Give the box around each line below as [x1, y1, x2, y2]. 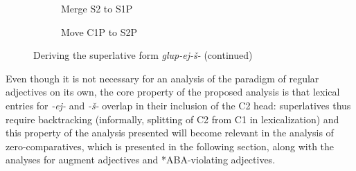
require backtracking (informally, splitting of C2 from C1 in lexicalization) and [6, 111, 339, 126]
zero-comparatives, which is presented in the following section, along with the [6, 138, 335, 153]
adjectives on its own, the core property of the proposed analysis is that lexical [6, 84, 340, 99]
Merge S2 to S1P [61, 1, 133, 15]
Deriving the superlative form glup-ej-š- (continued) [33, 48, 253, 62]
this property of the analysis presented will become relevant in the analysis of [6, 125, 334, 140]
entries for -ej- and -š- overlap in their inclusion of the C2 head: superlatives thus [6, 98, 351, 112]
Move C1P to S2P [61, 24, 138, 39]
